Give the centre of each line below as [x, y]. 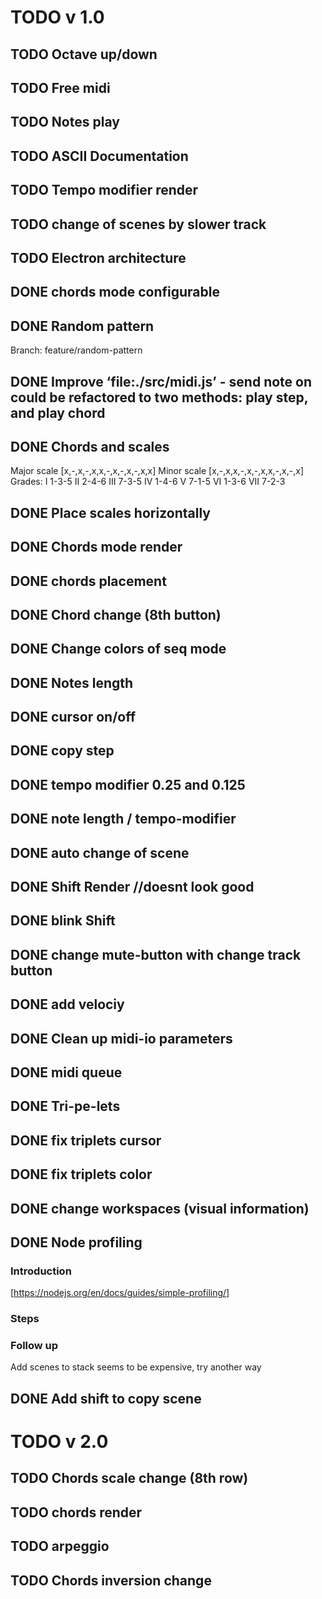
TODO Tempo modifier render [104, 190]
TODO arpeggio [60, 1546]
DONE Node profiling [76, 1242]
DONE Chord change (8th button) [116, 614]
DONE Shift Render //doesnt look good [132, 887]
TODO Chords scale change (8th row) [129, 1478]
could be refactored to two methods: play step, [159, 397]
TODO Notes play [65, 122]
